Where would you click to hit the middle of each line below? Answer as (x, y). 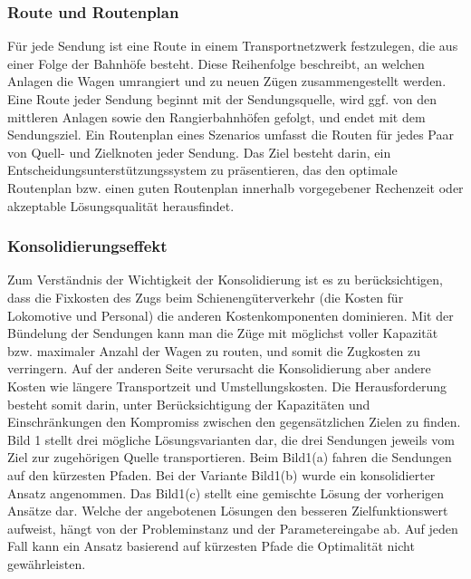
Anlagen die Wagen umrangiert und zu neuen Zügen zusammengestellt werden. (227, 81)
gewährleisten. (47, 563)
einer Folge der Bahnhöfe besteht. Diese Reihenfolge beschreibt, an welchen (216, 63)
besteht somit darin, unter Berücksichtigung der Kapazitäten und (189, 404)
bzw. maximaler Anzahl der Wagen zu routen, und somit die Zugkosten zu (214, 350)
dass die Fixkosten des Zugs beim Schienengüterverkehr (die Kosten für (206, 297)
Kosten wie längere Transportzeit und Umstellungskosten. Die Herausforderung (227, 386)
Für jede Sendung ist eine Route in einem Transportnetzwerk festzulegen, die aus (233, 46)
